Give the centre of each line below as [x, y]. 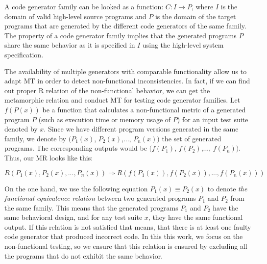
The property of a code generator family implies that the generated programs [121, 35]
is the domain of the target [195, 16]
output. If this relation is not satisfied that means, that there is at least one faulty [128, 226]
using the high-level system [183, 45]
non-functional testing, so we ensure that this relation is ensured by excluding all [126, 246]
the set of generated [192, 138]
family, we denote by [35, 138]
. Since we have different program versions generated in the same [141, 129]
